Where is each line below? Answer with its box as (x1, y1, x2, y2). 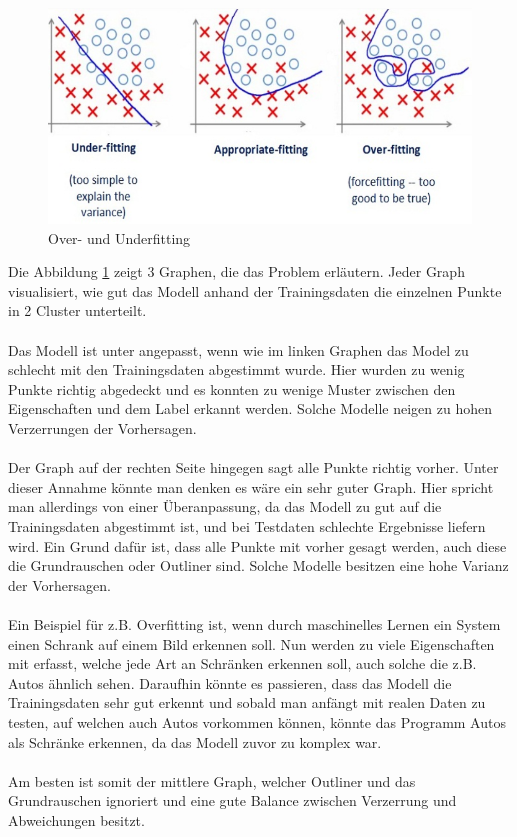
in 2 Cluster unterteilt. (8, 300, 147, 321)
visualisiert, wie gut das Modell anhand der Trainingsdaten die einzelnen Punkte (8, 280, 502, 301)
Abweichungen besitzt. (8, 809, 145, 830)
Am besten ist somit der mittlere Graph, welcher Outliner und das (8, 770, 416, 791)
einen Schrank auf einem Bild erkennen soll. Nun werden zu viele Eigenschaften (8, 633, 495, 654)
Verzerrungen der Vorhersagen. (8, 418, 197, 439)
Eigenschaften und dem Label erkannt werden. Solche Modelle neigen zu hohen (8, 398, 492, 419)
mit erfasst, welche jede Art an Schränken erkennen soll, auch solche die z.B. (8, 653, 477, 674)
